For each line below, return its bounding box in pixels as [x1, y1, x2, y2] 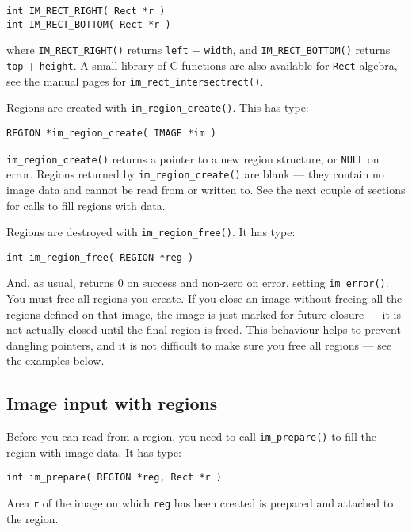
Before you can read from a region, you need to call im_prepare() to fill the [6, 428, 376, 445]
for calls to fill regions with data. [6, 197, 166, 213]
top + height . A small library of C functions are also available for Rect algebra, [6, 56, 398, 73]
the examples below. [6, 352, 105, 369]
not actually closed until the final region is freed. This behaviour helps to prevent [6, 321, 401, 338]
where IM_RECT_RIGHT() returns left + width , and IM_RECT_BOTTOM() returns [6, 41, 391, 58]
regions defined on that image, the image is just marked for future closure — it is [6, 305, 401, 322]
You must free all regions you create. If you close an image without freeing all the [6, 290, 402, 307]
